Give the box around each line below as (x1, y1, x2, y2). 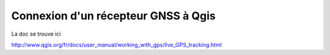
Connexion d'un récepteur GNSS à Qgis (11, 9, 216, 22)
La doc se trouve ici (11, 30, 61, 37)
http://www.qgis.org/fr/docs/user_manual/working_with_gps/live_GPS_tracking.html (11, 41, 222, 48)
